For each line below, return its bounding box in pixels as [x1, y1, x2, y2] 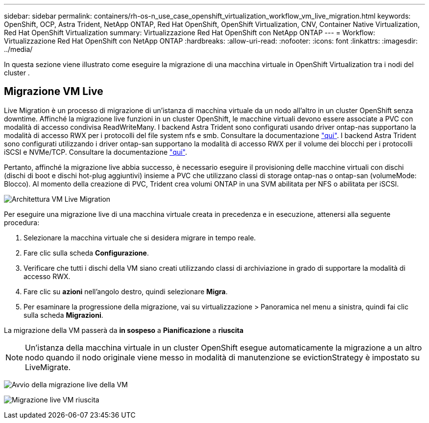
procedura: [4, 218, 40, 227]
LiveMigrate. [25, 362, 71, 372]
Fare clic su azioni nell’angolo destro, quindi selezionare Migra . [24, 287, 228, 296]
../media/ [4, 45, 33, 53]
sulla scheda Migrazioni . [24, 310, 103, 319]
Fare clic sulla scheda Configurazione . [24, 248, 149, 257]
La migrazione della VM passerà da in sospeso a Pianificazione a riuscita [4, 326, 244, 334]
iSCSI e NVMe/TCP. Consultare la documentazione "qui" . [4, 147, 188, 156]
